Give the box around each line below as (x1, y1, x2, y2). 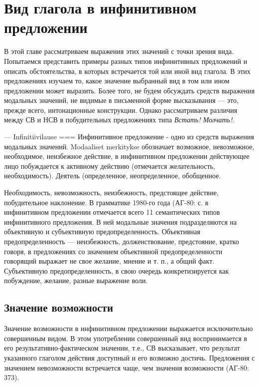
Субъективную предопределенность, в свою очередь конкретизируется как (4, 265, 229, 276)
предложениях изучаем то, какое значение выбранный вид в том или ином (4, 75, 230, 86)
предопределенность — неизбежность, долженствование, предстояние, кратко (4, 236, 239, 246)
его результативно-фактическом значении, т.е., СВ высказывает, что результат (4, 343, 240, 353)
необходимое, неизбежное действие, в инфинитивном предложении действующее (4, 151, 250, 161)
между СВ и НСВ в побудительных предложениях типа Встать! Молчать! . (4, 114, 235, 125)
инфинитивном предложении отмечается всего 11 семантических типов (4, 207, 220, 217)
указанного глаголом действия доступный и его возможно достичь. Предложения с (4, 352, 255, 363)
